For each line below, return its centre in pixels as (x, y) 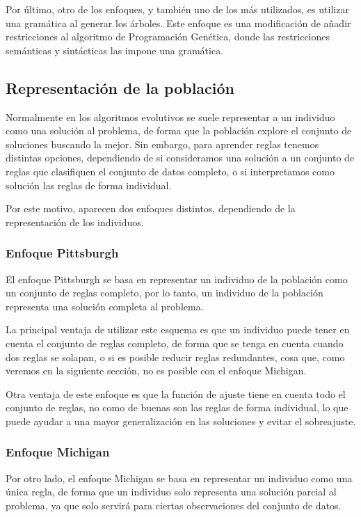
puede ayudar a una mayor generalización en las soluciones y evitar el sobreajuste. (181, 421)
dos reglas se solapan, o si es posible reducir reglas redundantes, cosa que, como (175, 357)
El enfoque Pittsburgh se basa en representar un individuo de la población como (177, 279)
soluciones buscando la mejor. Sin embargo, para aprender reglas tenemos (162, 144)
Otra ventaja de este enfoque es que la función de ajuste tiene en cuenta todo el (176, 393)
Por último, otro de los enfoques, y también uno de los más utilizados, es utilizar (177, 9)
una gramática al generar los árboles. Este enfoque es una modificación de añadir (178, 23)
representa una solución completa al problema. (105, 306)
